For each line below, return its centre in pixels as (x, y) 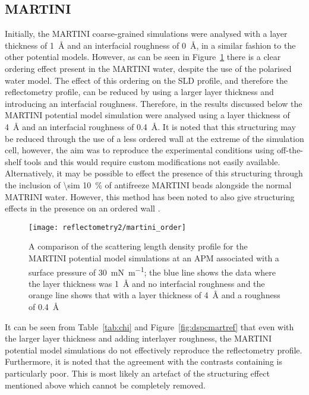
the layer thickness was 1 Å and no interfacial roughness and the (147, 283)
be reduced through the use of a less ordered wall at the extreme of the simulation (154, 138)
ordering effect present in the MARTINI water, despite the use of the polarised (148, 68)
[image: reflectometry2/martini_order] (107, 227)
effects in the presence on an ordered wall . (83, 208)
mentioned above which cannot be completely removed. (105, 385)
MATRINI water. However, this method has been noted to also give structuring (150, 196)
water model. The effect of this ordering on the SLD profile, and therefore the (146, 80)
